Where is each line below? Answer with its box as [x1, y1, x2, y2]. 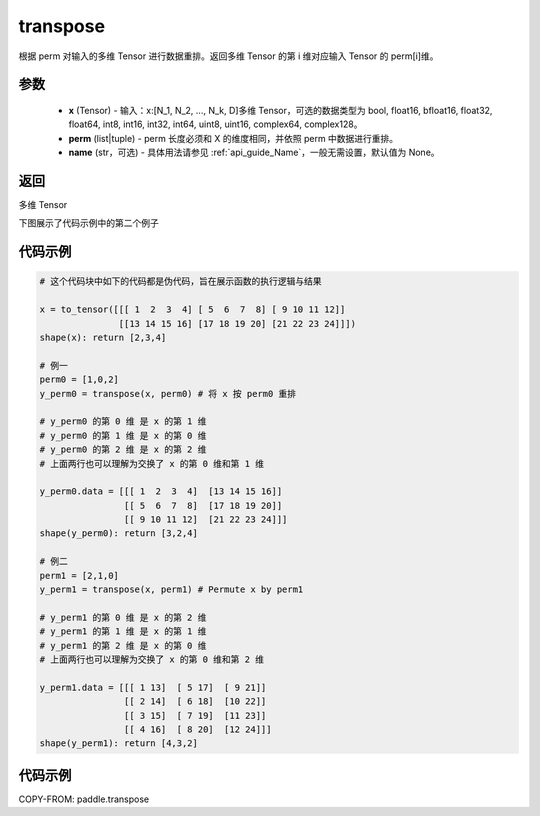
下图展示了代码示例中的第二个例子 [18, 217, 159, 229]
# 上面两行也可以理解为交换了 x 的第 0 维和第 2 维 [39, 653, 265, 665]
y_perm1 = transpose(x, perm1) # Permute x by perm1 [39, 584, 304, 595]
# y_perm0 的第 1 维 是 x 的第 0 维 [39, 430, 207, 441]
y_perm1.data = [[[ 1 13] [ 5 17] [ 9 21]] [39, 681, 267, 693]
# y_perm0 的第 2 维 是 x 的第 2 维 [39, 444, 207, 455]
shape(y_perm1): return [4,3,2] [39, 738, 199, 749]
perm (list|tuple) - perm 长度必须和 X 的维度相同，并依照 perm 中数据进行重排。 [68, 132, 399, 144]
